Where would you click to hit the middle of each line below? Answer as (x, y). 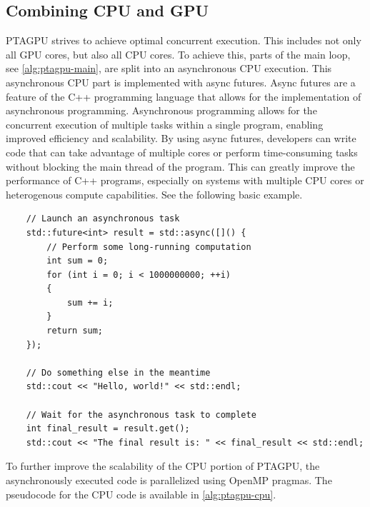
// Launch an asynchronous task (103, 219)
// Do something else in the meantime (118, 372)
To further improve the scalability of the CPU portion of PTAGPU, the (163, 466)
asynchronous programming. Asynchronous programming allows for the (161, 110)
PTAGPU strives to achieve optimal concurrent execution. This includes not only (184, 40)
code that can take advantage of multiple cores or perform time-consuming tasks (182, 152)
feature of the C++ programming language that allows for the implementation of (184, 96)
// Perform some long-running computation (149, 247)
